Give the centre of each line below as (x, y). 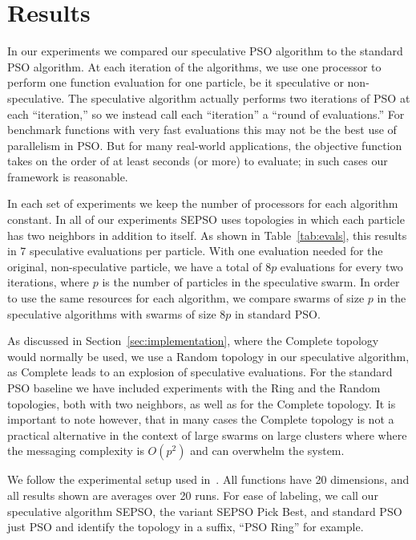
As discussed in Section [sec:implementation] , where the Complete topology (193, 341)
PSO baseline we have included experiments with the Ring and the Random (194, 388)
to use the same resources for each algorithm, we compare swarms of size (186, 298)
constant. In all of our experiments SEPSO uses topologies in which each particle (206, 219)
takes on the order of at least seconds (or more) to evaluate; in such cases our (198, 161)
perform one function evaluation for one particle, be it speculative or (176, 82)
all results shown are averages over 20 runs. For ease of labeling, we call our (193, 495)
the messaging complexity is (76, 451)
